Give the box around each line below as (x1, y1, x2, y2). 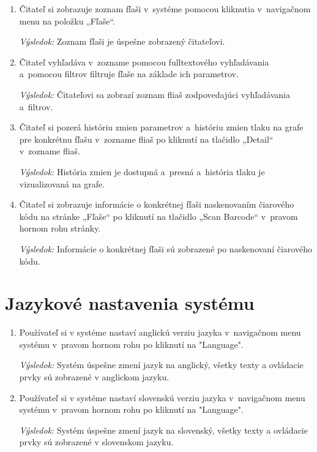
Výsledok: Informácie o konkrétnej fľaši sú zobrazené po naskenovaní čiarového (19, 242, 312, 255)
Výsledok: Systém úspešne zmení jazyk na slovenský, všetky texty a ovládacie (19, 423, 308, 436)
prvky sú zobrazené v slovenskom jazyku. (19, 435, 174, 448)
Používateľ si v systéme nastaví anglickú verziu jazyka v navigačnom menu (19, 326, 301, 339)
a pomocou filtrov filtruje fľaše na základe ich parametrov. (19, 67, 239, 80)
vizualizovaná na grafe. (19, 177, 105, 190)
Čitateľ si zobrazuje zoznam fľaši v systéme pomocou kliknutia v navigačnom (19, 2, 311, 15)
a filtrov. (19, 100, 53, 113)
